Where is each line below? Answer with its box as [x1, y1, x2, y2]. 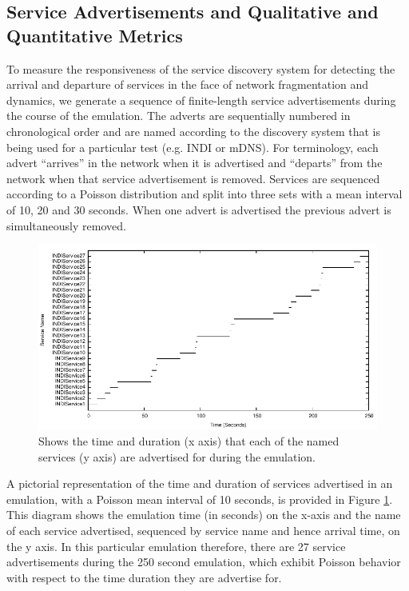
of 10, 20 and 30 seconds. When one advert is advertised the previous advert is [6, 201, 391, 218]
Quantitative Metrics [6, 22, 183, 47]
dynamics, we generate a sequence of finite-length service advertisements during [6, 91, 396, 108]
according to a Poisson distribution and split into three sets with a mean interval [6, 186, 403, 202]
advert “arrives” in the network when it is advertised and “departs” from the [6, 154, 383, 171]
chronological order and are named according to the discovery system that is [6, 122, 380, 139]
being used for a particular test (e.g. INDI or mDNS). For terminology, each [6, 138, 379, 155]
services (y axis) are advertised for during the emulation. [38, 448, 316, 465]
